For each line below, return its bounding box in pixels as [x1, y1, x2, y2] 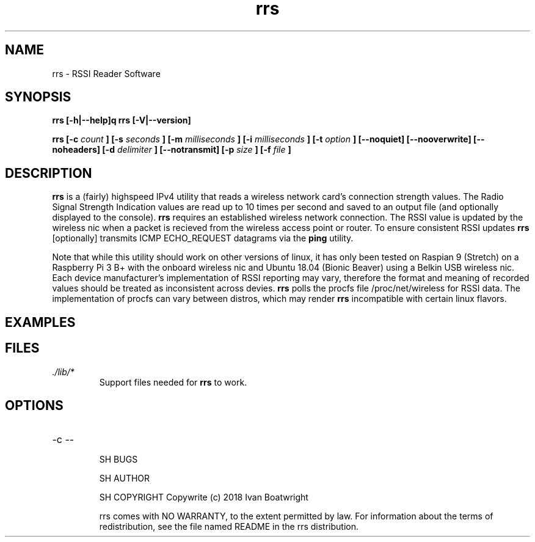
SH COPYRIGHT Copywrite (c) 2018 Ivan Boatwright [99, 492, 308, 503]
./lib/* [52, 366, 75, 377]
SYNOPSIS [5, 89, 71, 105]
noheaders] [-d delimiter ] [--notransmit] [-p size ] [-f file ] [52, 144, 291, 155]
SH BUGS [99, 454, 138, 465]
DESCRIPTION [5, 165, 92, 181]
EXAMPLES [5, 314, 76, 330]
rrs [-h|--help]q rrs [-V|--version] [52, 115, 191, 126]
